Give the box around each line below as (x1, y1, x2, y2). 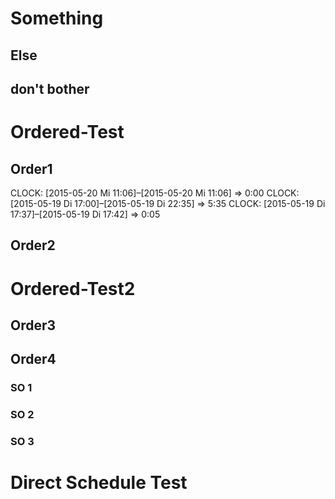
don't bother (10, 80, 90, 97)
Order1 (10, 160, 53, 177)
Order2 (10, 237, 56, 254)
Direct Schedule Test (10, 472, 188, 494)
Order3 (10, 317, 57, 334)
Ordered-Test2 (10, 277, 136, 300)
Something (10, 7, 104, 30)
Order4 (10, 351, 57, 368)
